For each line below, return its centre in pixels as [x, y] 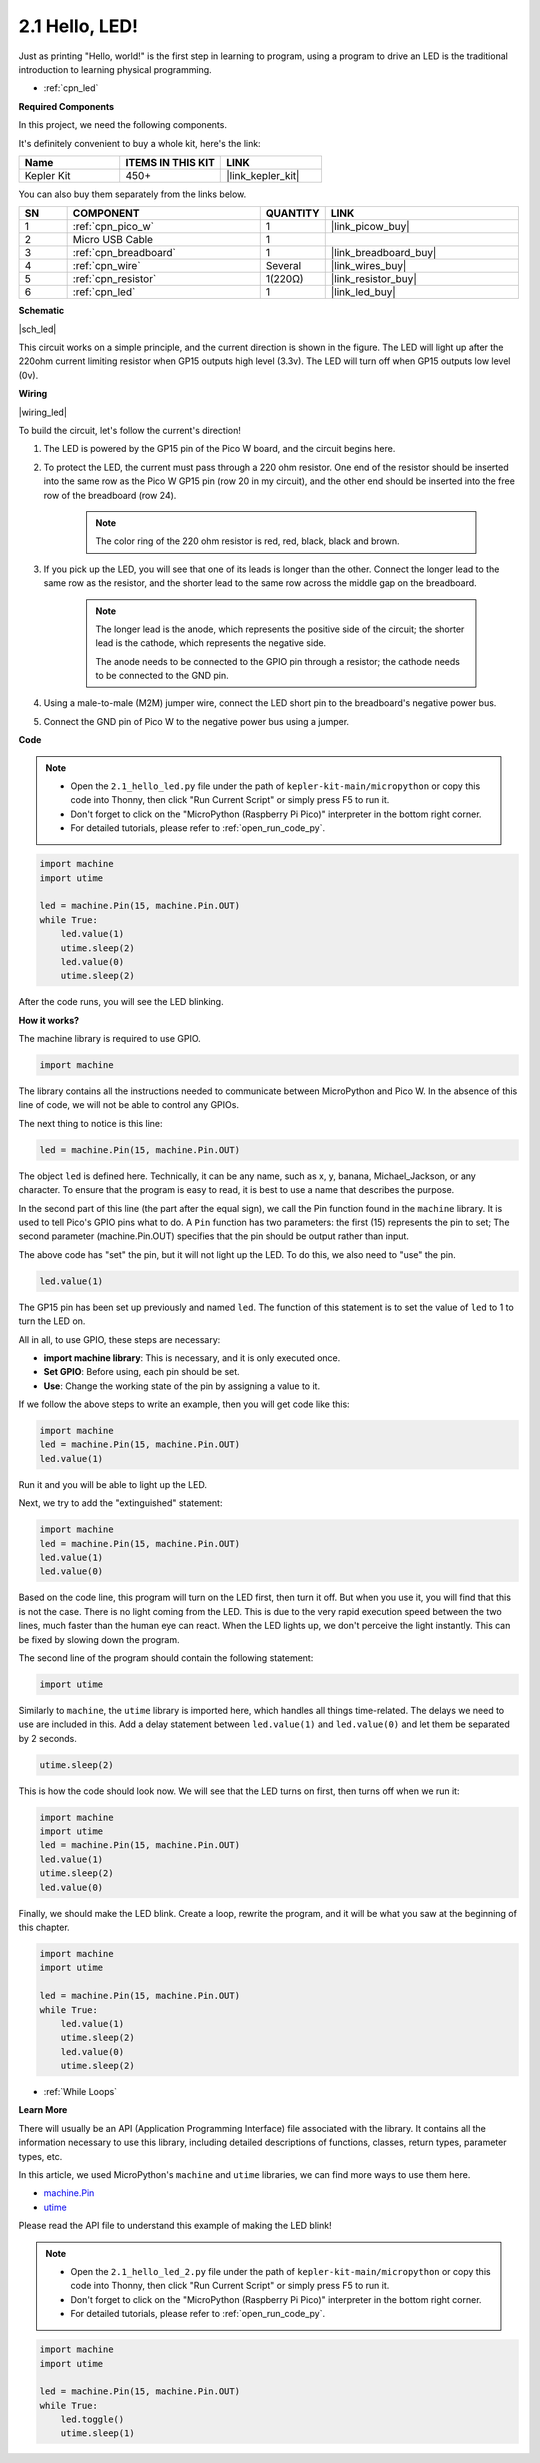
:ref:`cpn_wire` [106, 266]
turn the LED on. [52, 1321]
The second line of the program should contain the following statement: [166, 1657]
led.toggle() [92, 2419]
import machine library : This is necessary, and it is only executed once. [192, 1357]
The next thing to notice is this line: [91, 1123]
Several [283, 266]
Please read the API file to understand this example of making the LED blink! [175, 2226]
